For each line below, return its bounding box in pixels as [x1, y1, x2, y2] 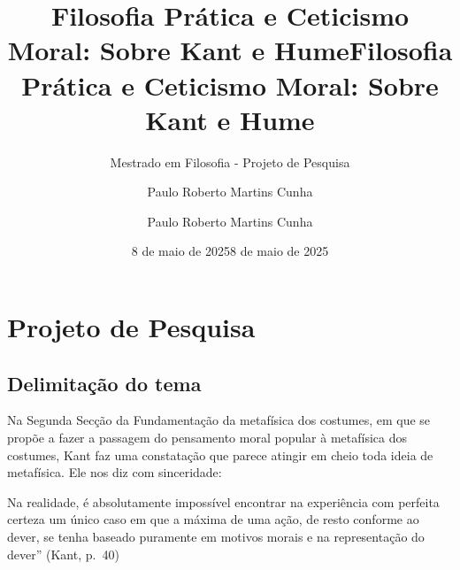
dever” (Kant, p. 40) [7, 544, 119, 563]
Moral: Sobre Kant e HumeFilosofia [7, 32, 453, 68]
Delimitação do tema [7, 369, 202, 397]
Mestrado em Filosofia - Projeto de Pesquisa [110, 152, 350, 171]
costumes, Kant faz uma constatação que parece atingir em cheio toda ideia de [7, 445, 433, 464]
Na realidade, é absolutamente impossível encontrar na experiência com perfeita [7, 492, 440, 511]
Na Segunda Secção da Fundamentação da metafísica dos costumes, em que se [7, 411, 431, 429]
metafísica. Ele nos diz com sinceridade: [7, 463, 222, 481]
